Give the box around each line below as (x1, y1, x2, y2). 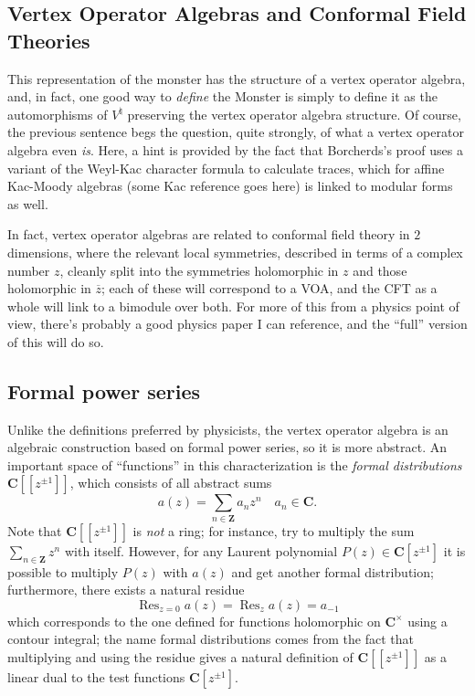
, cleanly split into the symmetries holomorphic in (59, 260, 339, 279)
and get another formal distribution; (231, 562, 434, 581)
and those (353, 260, 407, 279)
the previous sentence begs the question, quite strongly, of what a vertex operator (7, 122, 464, 142)
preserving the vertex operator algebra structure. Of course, (127, 104, 461, 123)
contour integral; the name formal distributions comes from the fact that (7, 629, 414, 649)
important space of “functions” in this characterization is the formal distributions (7, 455, 462, 474)
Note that (7, 521, 62, 540)
